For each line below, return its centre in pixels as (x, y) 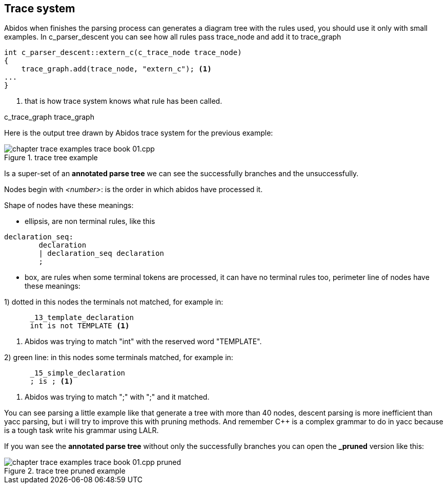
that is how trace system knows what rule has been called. (124, 101)
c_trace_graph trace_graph (49, 117)
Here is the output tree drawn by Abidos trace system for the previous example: (139, 133)
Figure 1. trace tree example (51, 158)
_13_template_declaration (82, 318)
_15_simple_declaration (78, 373)
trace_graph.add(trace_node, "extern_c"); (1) (116, 69)
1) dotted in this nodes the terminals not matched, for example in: (114, 302)
